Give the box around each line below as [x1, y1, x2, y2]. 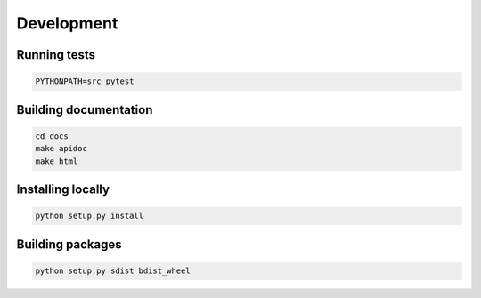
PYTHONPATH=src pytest [35, 77, 135, 86]
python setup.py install [35, 211, 144, 221]
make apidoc [35, 143, 88, 154]
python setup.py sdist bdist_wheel [35, 265, 191, 276]
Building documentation [16, 102, 153, 117]
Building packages [16, 237, 122, 252]
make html [35, 156, 78, 166]
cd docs [35, 131, 69, 141]
